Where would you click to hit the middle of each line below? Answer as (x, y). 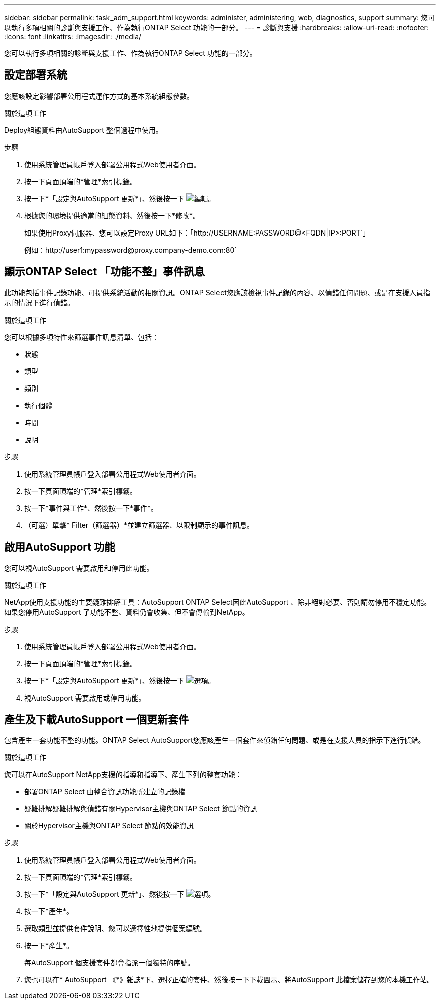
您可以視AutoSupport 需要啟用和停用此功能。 (79, 568)
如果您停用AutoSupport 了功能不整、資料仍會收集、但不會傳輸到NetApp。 (127, 612)
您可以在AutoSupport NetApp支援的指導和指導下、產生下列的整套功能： (123, 775)
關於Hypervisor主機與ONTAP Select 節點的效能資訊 (109, 826)
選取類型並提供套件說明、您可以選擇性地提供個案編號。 (116, 929)
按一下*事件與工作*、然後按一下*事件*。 (91, 508)
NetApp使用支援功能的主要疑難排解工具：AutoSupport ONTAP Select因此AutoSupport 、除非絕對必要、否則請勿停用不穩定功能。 (218, 602)
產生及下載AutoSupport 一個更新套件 (96, 719)
